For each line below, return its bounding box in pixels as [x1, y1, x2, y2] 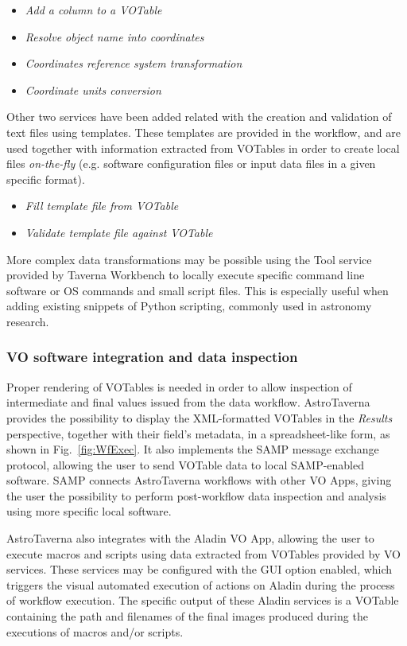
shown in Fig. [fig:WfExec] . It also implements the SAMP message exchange [6, 441, 379, 457]
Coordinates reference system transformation [25, 55, 242, 72]
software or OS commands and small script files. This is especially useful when [6, 282, 389, 298]
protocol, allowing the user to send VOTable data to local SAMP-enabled [6, 456, 365, 473]
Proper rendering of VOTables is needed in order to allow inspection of [6, 378, 352, 395]
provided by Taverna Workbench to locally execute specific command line [6, 267, 365, 283]
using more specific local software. [6, 503, 172, 520]
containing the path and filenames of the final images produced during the [6, 608, 368, 625]
